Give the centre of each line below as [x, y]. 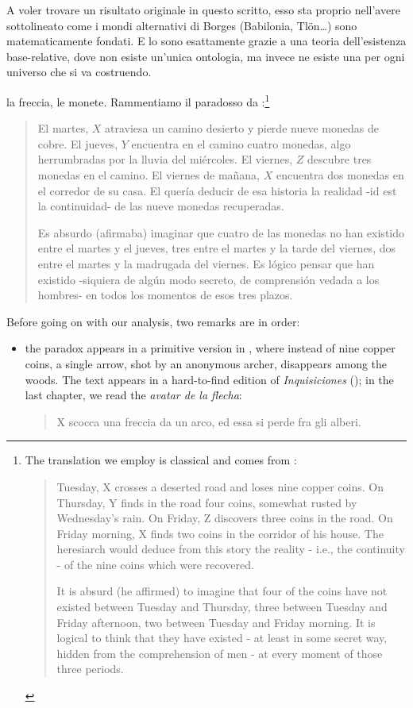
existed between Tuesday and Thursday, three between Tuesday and [222, 607]
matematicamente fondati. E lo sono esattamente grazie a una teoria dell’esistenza [206, 41]
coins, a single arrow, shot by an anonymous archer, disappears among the [206, 363]
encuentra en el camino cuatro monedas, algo [241, 143]
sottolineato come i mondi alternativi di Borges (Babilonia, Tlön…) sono [182, 25]
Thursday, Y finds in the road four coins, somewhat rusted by [207, 502]
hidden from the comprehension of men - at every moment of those [220, 653]
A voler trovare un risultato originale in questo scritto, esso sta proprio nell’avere [203, 10]
